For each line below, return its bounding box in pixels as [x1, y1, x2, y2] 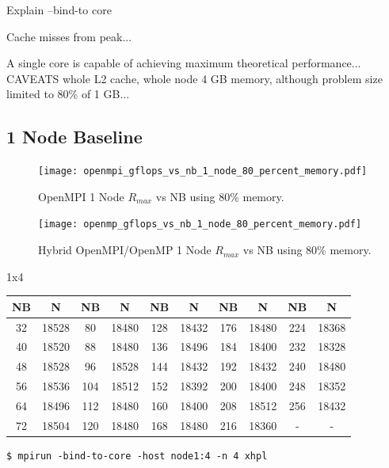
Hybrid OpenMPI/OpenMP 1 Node [38, 242, 212, 258]
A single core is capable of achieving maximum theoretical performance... [6, 55, 361, 71]
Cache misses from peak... [6, 28, 132, 44]
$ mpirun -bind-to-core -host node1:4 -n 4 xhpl [6, 450, 268, 462]
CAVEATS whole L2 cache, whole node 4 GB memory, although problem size [6, 70, 383, 86]
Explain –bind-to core [6, 2, 112, 17]
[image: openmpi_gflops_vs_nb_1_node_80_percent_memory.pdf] [38, 166, 368, 177]
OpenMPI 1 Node [38, 188, 124, 204]
